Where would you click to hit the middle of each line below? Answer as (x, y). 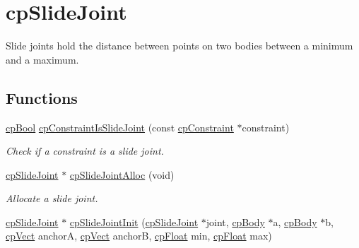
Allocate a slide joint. (52, 198)
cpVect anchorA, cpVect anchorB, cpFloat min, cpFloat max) (139, 236)
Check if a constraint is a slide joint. (85, 151)
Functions (42, 97)
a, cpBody (295, 222)
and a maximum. (42, 59)
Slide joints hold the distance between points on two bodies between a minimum (179, 46)
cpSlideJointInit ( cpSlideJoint (134, 222)
